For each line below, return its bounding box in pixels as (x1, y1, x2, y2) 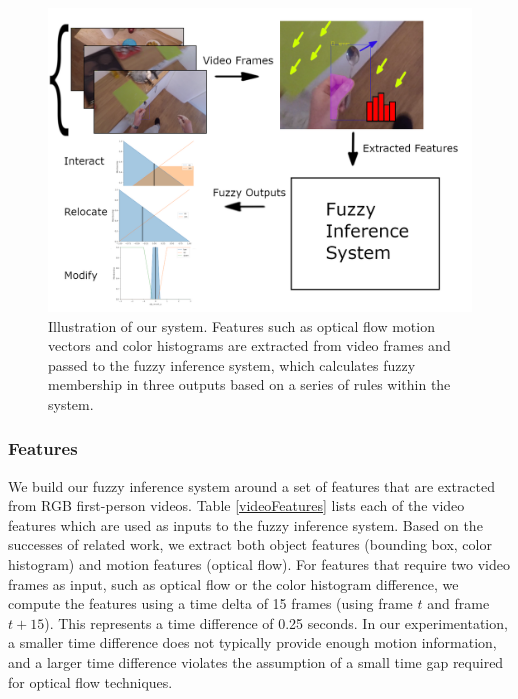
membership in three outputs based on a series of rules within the (48, 374, 451, 395)
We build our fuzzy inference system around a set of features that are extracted (8, 475, 496, 496)
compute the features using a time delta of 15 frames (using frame (8, 593, 413, 614)
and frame (427, 593, 490, 614)
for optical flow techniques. (8, 671, 173, 692)
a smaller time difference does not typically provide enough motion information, (8, 632, 497, 653)
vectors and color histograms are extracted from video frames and (48, 335, 451, 356)
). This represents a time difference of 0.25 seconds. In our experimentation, (44, 612, 508, 633)
